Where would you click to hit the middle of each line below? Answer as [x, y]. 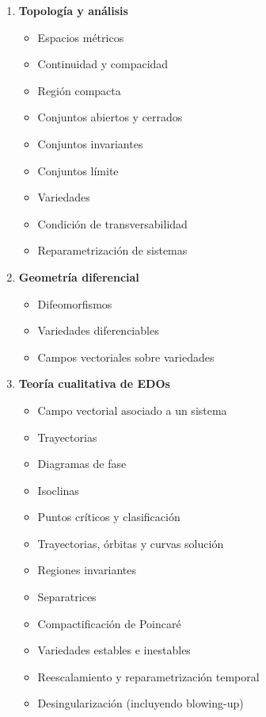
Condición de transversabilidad [112, 223]
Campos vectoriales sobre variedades [126, 357]
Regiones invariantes [87, 570]
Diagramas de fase [82, 464]
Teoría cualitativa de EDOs [94, 383]
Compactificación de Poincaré [109, 623]
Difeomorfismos [75, 303]
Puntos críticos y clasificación [109, 517]
